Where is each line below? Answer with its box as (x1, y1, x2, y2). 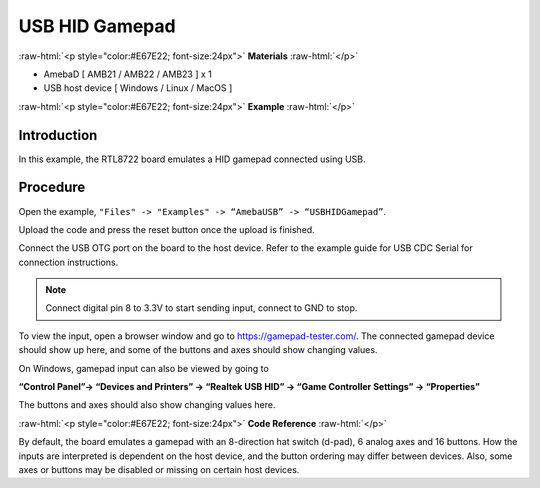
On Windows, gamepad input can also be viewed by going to (18, 362, 269, 374)
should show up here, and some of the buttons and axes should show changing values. (18, 344, 378, 356)
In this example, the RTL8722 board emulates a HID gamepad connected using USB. (18, 153, 366, 165)
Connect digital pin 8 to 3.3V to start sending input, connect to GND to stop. (45, 302, 358, 314)
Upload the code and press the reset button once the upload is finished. (18, 223, 315, 235)
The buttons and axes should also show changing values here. (18, 399, 276, 411)
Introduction (18, 126, 98, 144)
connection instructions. (18, 256, 119, 268)
